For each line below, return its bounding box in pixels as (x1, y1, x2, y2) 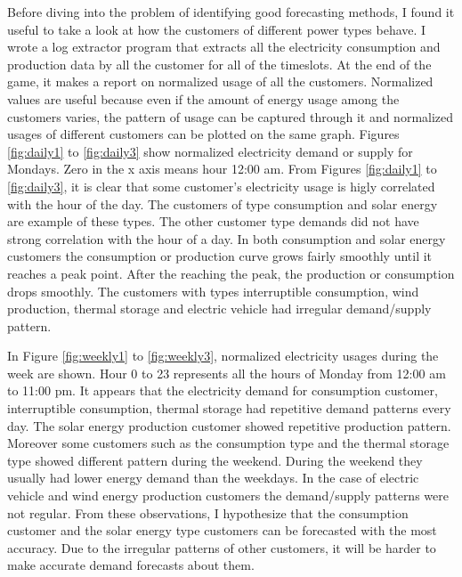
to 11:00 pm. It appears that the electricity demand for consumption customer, (7, 381, 438, 400)
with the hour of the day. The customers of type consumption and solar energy (7, 194, 438, 213)
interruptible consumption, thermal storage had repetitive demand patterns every (7, 399, 451, 418)
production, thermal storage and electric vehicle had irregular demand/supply (7, 299, 432, 318)
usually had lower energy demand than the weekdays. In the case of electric (7, 468, 419, 487)
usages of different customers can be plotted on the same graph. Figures (7, 125, 400, 143)
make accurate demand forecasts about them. (7, 556, 255, 574)
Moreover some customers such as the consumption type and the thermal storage (7, 434, 450, 452)
